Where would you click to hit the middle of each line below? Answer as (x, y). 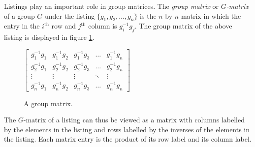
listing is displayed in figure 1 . (49, 37)
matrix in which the (211, 15)
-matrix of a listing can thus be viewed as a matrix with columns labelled (134, 120)
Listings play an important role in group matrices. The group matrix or (112, 6)
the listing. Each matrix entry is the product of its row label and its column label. (128, 139)
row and (64, 26)
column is (103, 26)
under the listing (70, 15)
